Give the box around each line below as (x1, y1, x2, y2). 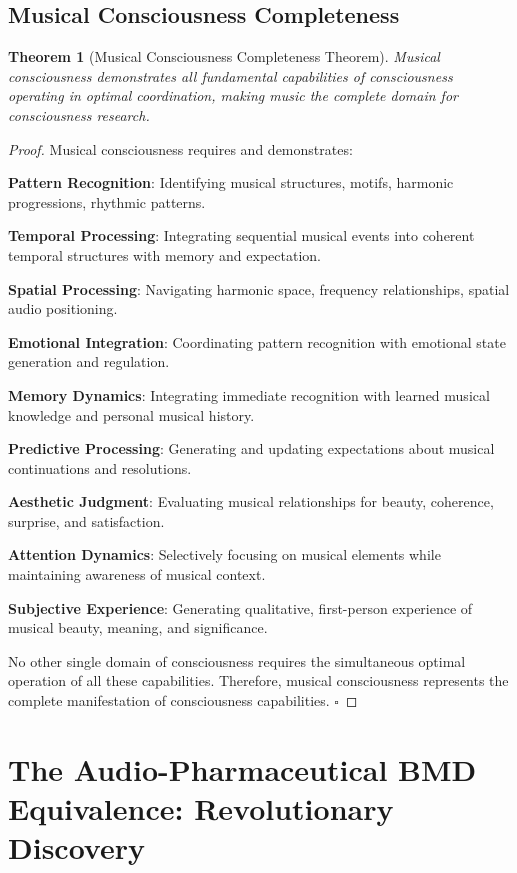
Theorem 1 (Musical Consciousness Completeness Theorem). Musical (8, 46, 440, 67)
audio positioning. (8, 298, 118, 319)
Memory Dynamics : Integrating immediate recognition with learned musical (8, 384, 490, 405)
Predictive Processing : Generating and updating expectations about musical (8, 438, 495, 459)
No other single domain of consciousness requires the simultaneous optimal (8, 650, 466, 671)
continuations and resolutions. (8, 457, 192, 478)
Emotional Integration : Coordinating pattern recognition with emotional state (8, 331, 506, 352)
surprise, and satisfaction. (8, 510, 165, 531)
